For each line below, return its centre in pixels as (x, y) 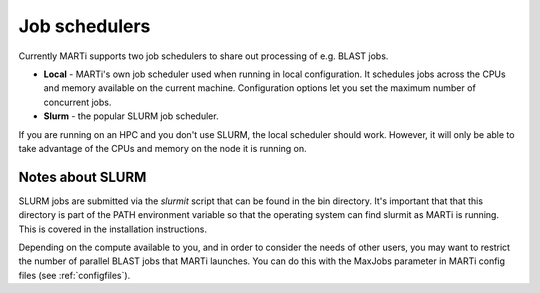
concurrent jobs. (77, 102)
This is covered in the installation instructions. (112, 229)
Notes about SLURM (82, 176)
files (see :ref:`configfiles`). (74, 275)
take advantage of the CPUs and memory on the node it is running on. (162, 148)
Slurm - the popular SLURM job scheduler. (131, 116)
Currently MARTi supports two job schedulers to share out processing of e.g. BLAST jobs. (203, 56)
